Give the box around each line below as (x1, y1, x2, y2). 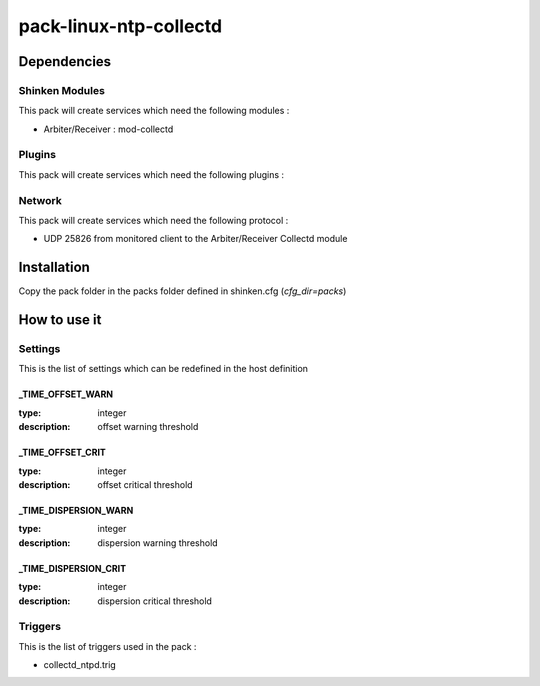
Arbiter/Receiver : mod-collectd (43, 123, 174, 135)
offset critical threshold (97, 479, 194, 490)
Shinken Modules (18, 83, 105, 97)
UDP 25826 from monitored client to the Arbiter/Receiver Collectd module (43, 233, 348, 245)
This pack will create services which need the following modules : (18, 105, 290, 117)
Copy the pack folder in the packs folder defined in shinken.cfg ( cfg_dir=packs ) (18, 285, 347, 297)
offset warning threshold (97, 421, 199, 433)
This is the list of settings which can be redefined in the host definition (18, 363, 309, 375)
